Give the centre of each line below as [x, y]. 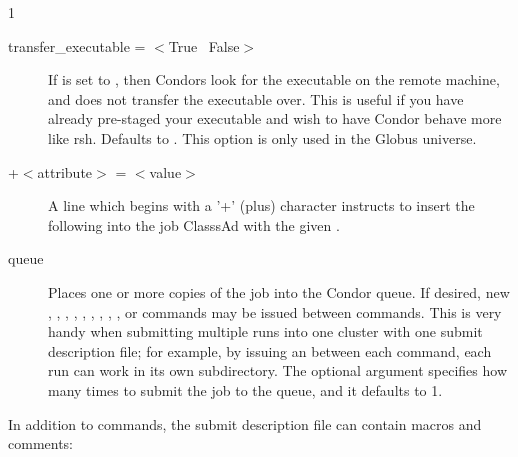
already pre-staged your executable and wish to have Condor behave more [275, 118]
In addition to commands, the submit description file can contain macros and [245, 423]
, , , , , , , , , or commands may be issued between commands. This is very [275, 311]
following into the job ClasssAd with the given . [194, 224]
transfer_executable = [77, 45]
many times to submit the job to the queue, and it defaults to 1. [245, 389]
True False [204, 45]
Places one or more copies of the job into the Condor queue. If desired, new [279, 291]
